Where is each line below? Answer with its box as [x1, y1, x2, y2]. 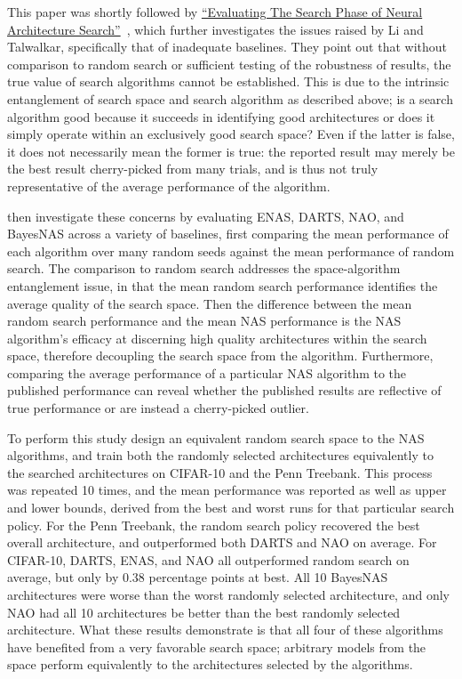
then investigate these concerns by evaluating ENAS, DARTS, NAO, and [7, 206, 404, 225]
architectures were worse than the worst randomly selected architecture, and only [7, 586, 450, 603]
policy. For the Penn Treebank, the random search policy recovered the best [7, 515, 420, 534]
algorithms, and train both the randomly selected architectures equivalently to [7, 446, 434, 465]
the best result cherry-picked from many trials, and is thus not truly [7, 159, 378, 178]
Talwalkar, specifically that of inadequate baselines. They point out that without [7, 37, 447, 56]
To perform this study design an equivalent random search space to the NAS [7, 428, 425, 447]
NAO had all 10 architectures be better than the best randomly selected [7, 602, 401, 621]
